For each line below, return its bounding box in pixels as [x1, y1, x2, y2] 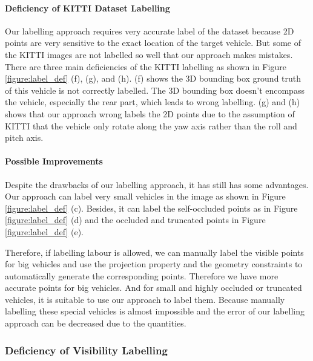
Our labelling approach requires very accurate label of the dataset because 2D [5, 24, 294, 37]
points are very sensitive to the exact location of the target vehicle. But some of [5, 36, 301, 49]
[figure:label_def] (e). [5, 225, 84, 238]
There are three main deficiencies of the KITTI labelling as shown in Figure [5, 60, 286, 73]
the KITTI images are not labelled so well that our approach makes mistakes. [5, 48, 293, 60]
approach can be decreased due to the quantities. [5, 317, 186, 330]
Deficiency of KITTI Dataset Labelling [5, 1, 170, 14]
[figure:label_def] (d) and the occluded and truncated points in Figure [5, 213, 266, 226]
